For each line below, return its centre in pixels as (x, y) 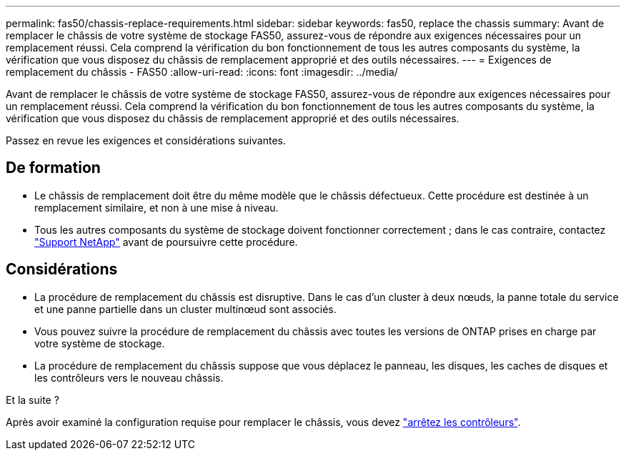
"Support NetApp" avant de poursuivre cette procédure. (166, 242)
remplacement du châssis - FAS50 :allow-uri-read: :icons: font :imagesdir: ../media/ (202, 72)
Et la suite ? (33, 400)
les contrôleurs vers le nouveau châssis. (129, 377)
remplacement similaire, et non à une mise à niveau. (156, 207)
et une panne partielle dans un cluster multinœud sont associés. (185, 309)
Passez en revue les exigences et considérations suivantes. (146, 140)
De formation (53, 168)
